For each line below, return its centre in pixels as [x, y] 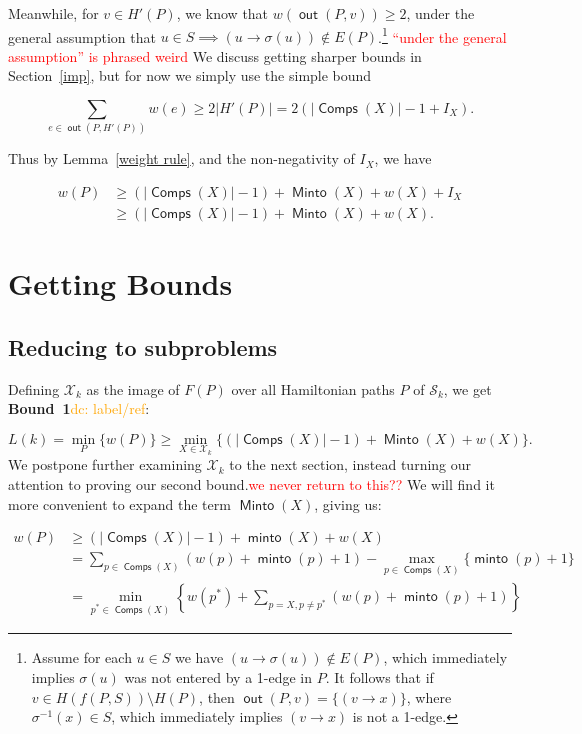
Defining [34, 388]
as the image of [133, 388]
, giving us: [348, 503]
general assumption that [82, 36]
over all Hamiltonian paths [313, 388]
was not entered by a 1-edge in [218, 676]
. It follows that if [379, 676]
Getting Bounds [120, 283]
